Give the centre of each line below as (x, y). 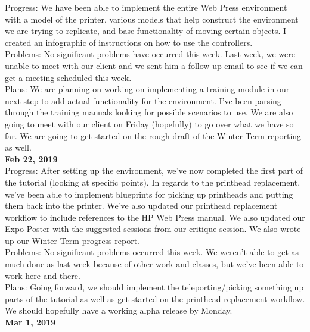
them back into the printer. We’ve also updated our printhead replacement (141, 206)
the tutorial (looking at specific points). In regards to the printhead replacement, (153, 182)
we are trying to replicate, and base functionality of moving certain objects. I (146, 31)
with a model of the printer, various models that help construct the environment (152, 19)
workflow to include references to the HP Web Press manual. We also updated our (155, 217)
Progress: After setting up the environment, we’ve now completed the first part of (154, 170)
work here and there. (43, 275)
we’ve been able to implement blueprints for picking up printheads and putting (149, 194)
